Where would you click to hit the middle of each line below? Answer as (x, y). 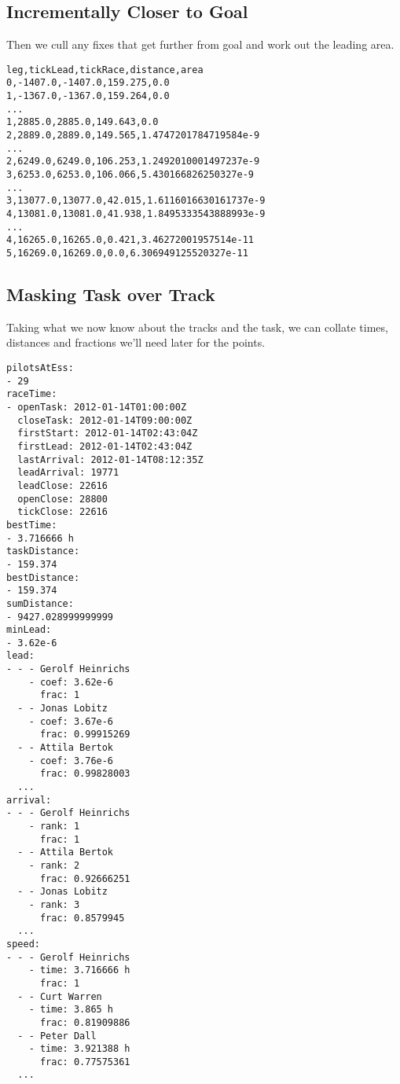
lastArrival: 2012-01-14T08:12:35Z (110, 459)
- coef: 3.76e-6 (71, 761)
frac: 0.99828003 (85, 774)
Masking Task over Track (111, 294)
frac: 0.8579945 (82, 918)
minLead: (29, 630)
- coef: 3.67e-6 (71, 721)
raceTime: (32, 394)
